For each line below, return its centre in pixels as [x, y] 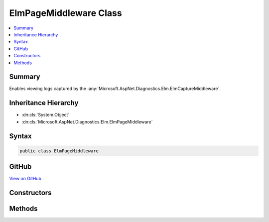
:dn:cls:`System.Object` [46, 115]
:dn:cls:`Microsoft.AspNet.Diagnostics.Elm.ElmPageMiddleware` [87, 121]
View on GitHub [25, 179]
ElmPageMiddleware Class [66, 13]
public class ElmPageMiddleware [59, 151]
